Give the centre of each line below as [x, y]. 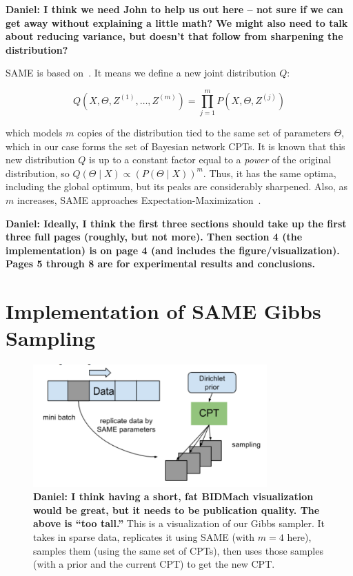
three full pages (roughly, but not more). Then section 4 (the [154, 237]
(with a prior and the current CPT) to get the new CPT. [154, 564]
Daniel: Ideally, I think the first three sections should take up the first [176, 223]
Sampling [51, 338]
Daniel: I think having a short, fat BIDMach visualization [173, 496]
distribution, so [38, 173]
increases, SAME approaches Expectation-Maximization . [139, 200]
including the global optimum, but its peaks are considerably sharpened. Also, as [177, 186]
